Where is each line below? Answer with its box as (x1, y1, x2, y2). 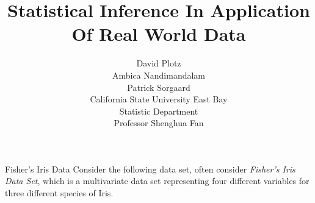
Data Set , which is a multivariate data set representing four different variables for (5, 174, 310, 187)
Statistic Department (119, 104, 198, 117)
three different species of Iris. (5, 187, 114, 199)
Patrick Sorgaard (127, 80, 190, 93)
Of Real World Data (71, 21, 246, 46)
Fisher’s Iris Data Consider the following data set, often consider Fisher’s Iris (5, 162, 295, 175)
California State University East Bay (90, 93, 228, 105)
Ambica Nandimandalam (112, 68, 206, 81)
